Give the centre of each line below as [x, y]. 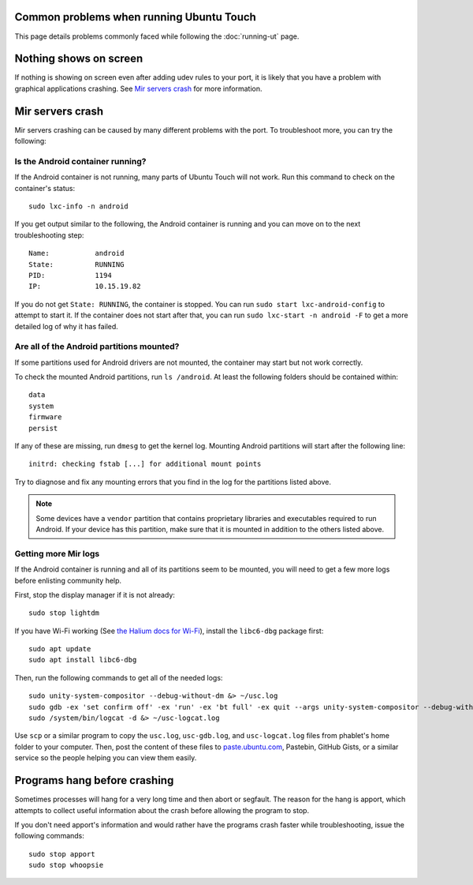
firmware [45, 417]
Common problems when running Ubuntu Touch [135, 17]
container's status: [45, 188]
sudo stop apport [62, 854]
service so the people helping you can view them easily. [106, 758]
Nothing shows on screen [79, 59]
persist [43, 428]
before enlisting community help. [68, 580]
